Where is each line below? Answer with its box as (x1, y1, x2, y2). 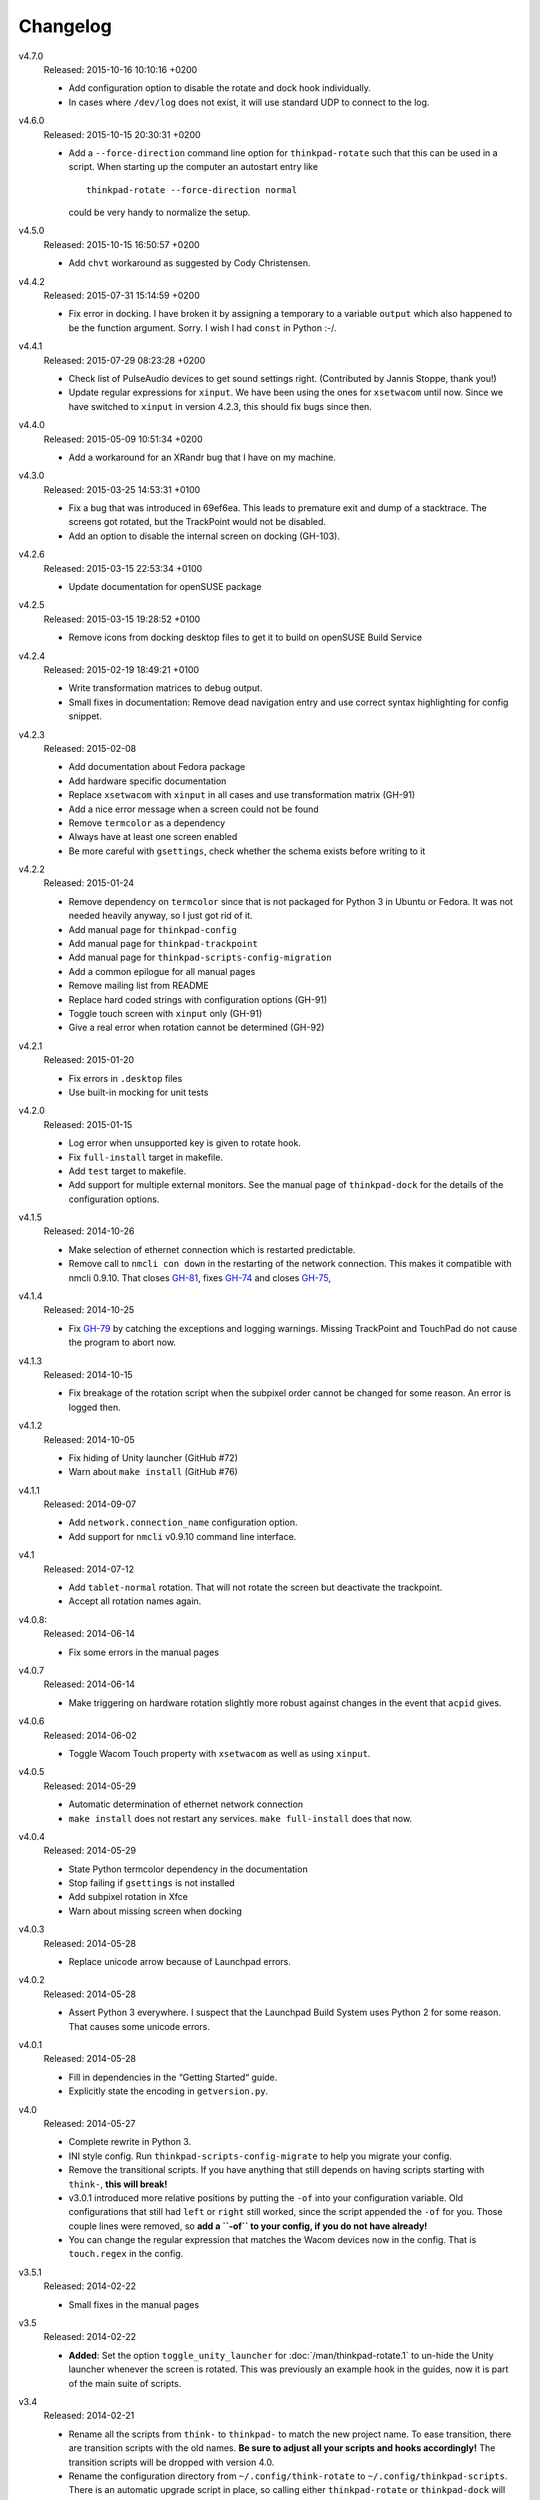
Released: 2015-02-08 (43, 742, 137, 754)
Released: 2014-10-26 (43, 1225, 135, 1237)
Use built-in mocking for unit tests (68, 1086, 209, 1098)
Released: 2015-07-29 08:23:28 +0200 (43, 354, 206, 366)
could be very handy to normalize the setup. (68, 206, 251, 219)
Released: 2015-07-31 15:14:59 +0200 (43, 290, 200, 302)
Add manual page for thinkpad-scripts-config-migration (68, 951, 332, 964)
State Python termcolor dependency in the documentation (68, 1863, 309, 1875)
